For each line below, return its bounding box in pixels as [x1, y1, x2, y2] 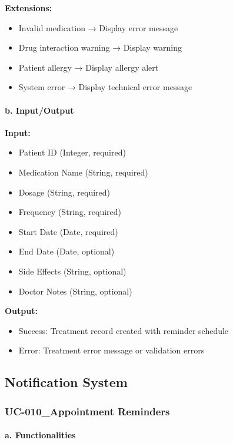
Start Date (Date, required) [18, 225, 118, 237]
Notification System [5, 373, 128, 391]
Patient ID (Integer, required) [18, 146, 126, 158]
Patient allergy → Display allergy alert [18, 61, 159, 73]
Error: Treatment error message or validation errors [18, 344, 205, 356]
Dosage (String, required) [18, 186, 110, 198]
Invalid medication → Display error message [18, 21, 178, 34]
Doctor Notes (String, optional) [18, 285, 132, 297]
